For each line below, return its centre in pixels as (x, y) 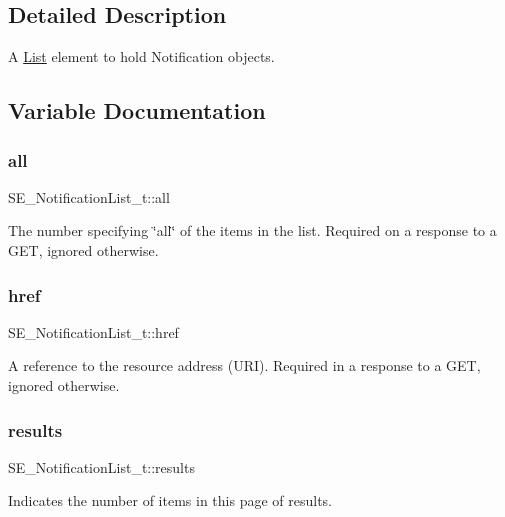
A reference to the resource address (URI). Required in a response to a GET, (244, 365)
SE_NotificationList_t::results (101, 466)
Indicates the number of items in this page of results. (170, 500)
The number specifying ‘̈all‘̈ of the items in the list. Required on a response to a (252, 230)
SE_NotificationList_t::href (93, 331)
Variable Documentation (137, 110)
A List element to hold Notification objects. (141, 56)
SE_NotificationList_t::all (89, 196)
